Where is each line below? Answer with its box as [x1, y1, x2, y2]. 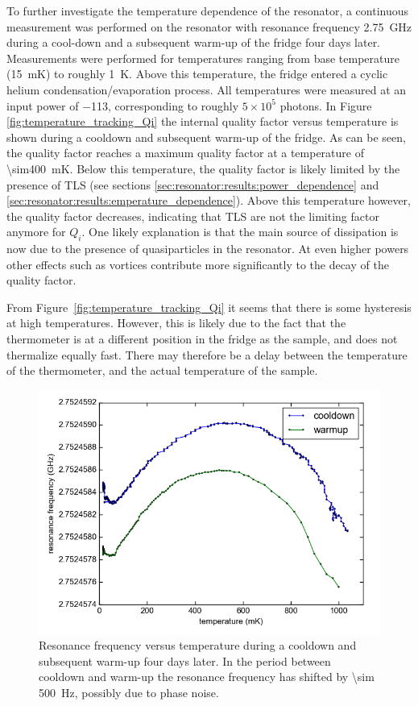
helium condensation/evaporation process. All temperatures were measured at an [6, 81, 407, 98]
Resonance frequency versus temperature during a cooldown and [39, 637, 357, 654]
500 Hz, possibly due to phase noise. [39, 684, 219, 701]
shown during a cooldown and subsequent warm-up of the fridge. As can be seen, [6, 128, 406, 145]
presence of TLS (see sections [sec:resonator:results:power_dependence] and [6, 176, 379, 193]
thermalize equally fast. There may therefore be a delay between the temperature [6, 346, 408, 363]
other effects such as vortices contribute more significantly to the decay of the [6, 255, 389, 272]
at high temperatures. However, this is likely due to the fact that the [6, 314, 346, 331]
